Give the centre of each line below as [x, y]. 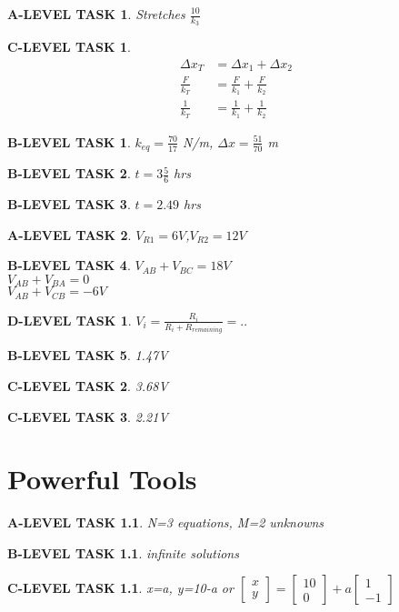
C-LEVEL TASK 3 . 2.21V [88, 416]
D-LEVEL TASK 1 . [70, 320]
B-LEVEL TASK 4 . [69, 265]
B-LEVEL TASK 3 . [69, 204]
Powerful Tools [102, 479]
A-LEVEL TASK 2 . [70, 234]
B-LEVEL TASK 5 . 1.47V [88, 355]
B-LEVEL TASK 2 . [69, 173]
